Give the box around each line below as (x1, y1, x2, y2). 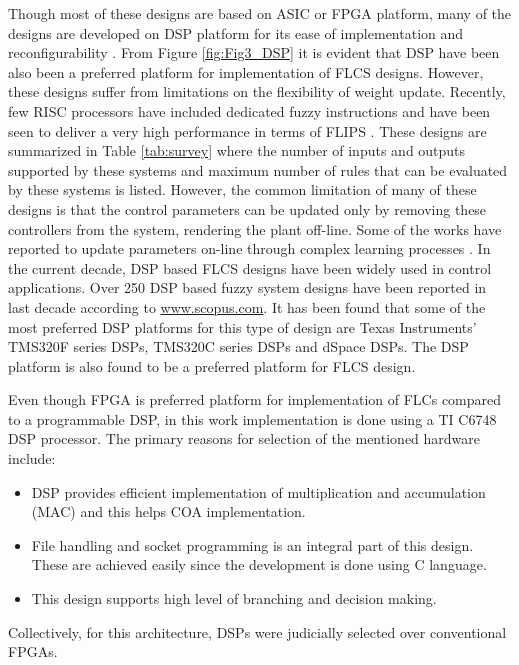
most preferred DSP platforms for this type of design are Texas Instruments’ (8, 316, 477, 337)
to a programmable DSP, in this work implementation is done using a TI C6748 (8, 408, 497, 429)
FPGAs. (8, 641, 58, 662)
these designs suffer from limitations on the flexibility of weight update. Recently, (8, 81, 506, 102)
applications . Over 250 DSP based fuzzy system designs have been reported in (8, 277, 487, 298)
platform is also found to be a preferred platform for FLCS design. (8, 355, 416, 376)
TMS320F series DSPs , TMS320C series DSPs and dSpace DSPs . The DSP (8, 336, 469, 357)
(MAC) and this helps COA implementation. (31, 501, 306, 522)
